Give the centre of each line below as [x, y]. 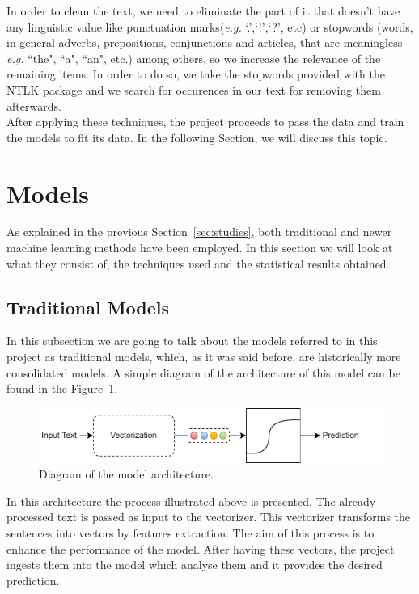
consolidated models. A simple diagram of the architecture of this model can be [203, 372]
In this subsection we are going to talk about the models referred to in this [192, 341]
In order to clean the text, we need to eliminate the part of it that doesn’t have [203, 11]
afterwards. [34, 105]
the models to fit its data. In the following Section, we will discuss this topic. [197, 137]
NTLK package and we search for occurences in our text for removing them [194, 89]
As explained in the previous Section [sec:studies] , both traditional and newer [199, 232]
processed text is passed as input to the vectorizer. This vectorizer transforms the [209, 517]
